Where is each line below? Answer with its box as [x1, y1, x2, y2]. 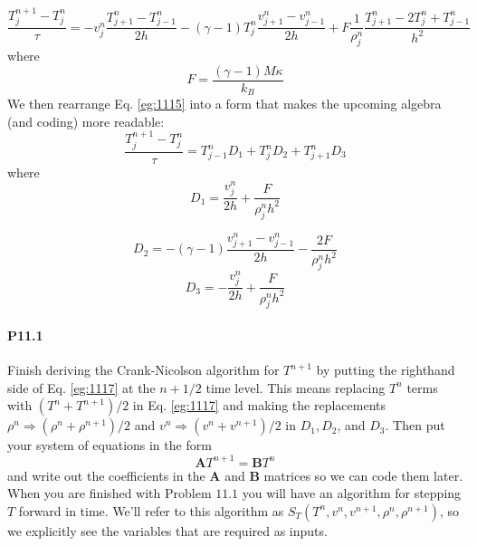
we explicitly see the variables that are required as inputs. [7, 521, 328, 540]
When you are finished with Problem [7, 484, 212, 503]
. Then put [385, 416, 445, 435]
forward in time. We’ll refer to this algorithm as [18, 501, 284, 520]
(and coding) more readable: [7, 111, 165, 130]
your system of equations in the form [7, 436, 212, 455]
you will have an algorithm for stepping [242, 484, 462, 503]
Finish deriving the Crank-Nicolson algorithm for [7, 360, 280, 379]
